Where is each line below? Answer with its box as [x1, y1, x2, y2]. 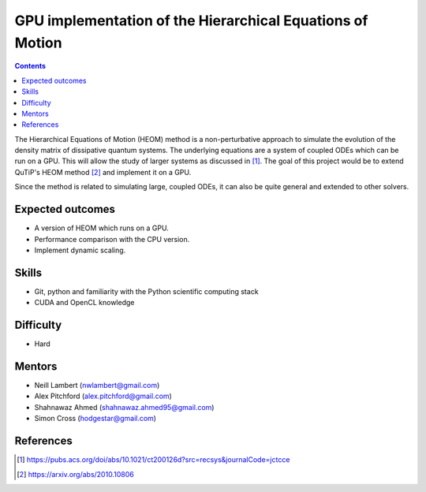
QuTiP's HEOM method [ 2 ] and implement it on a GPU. [14, 167, 192, 177]
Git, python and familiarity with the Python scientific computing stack [34, 286, 260, 296]
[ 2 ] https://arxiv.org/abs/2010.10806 [17, 469, 134, 479]
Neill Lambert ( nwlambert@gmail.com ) [34, 381, 160, 390]
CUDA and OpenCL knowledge [34, 298, 135, 307]
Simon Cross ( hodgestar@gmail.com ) [34, 414, 157, 423]
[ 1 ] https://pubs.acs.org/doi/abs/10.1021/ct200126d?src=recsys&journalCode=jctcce [17, 455, 290, 464]
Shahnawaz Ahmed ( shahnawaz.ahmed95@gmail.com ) [34, 402, 215, 412]
